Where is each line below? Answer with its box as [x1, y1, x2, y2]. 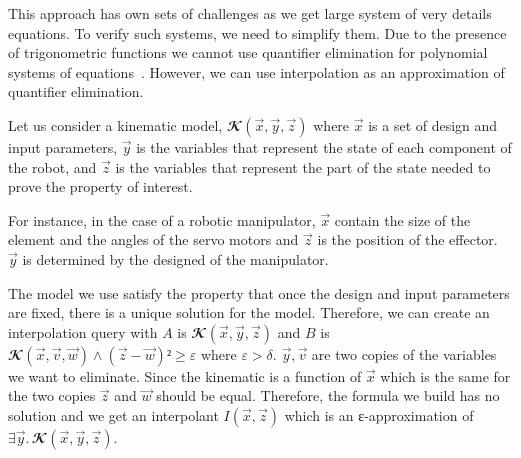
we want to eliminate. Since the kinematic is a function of [8, 365, 362, 386]
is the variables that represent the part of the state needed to [115, 156, 491, 177]
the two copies [8, 385, 96, 406]
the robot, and [8, 156, 97, 177]
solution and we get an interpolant [8, 404, 219, 425]
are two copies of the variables [311, 343, 497, 364]
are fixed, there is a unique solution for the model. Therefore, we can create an [8, 302, 490, 323]
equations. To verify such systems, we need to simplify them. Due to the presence [8, 22, 507, 43]
